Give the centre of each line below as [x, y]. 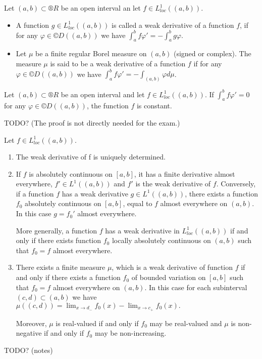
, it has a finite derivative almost [185, 173]
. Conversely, [236, 184]
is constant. [154, 106]
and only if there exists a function [68, 277]
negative [29, 333]
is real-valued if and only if [97, 323]
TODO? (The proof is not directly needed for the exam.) [92, 122]
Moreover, [31, 323]
